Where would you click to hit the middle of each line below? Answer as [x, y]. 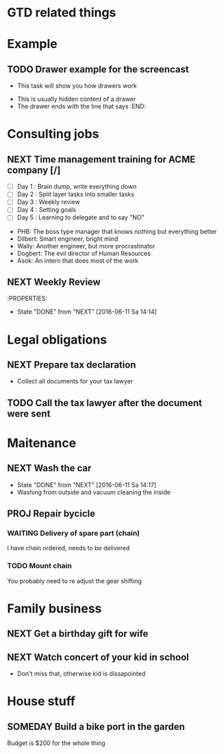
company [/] [34, 170]
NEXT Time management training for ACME [101, 159]
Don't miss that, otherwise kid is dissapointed [81, 674]
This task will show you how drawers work [77, 86]
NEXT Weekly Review [54, 282]
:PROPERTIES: [27, 298]
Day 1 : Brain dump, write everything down [77, 187]
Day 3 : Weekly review [48, 202]
